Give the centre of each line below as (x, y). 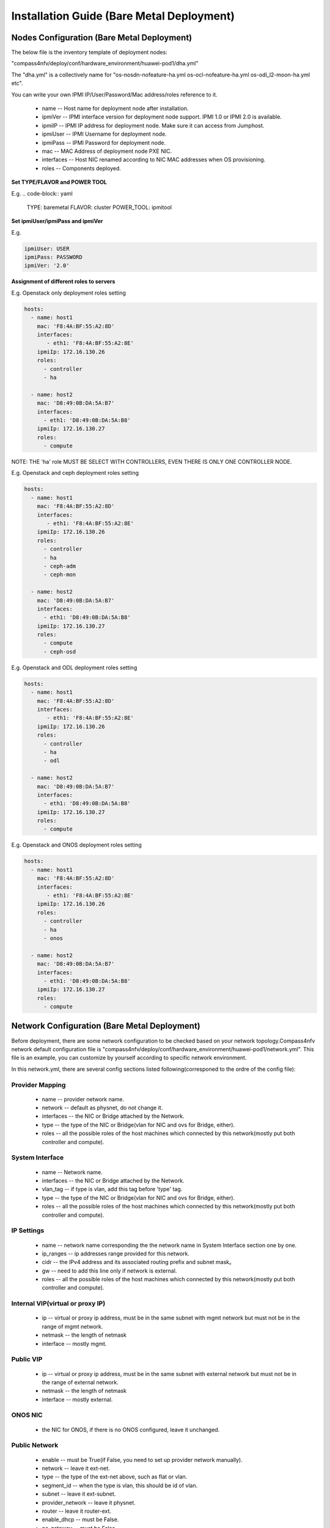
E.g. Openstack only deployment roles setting (69, 293)
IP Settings (28, 1230)
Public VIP (27, 1359)
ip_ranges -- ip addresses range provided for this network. (116, 1254)
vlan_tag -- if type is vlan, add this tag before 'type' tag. (112, 1189)
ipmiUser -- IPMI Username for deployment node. (105, 134)
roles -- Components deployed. (82, 168)
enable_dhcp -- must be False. (80, 1519)
